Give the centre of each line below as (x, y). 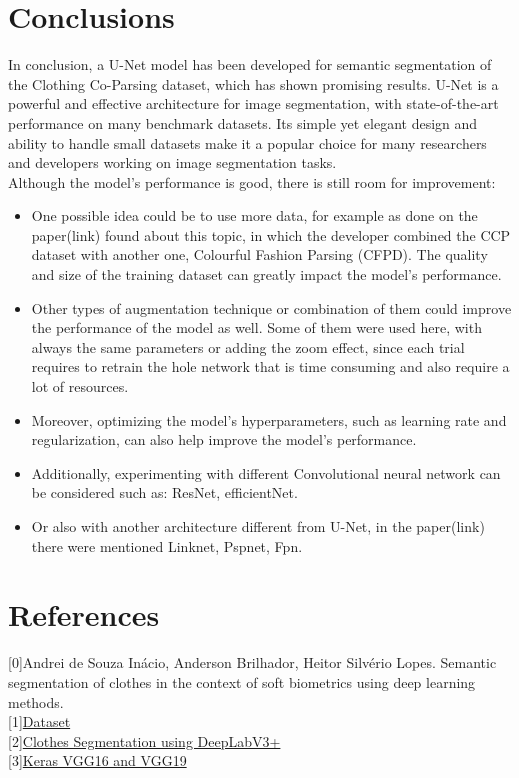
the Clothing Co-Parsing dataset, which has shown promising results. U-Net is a (253, 83)
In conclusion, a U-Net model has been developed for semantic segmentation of (250, 64)
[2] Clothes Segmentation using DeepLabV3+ (144, 740)
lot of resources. (80, 386)
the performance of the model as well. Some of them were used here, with (256, 327)
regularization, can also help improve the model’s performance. (224, 439)
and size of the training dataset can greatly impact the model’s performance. (266, 274)
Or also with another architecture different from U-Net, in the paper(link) (258, 526)
